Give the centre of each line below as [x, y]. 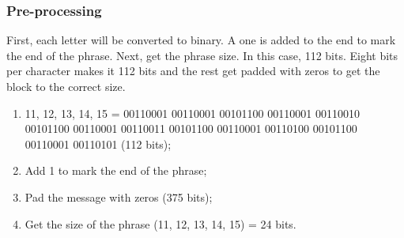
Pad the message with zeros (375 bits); [119, 196]
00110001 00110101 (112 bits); [98, 144]
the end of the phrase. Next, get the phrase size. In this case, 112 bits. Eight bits [202, 55]
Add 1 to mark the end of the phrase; [116, 170]
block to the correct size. [66, 86]
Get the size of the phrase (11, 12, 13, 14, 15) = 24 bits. [160, 223]
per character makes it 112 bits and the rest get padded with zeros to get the [193, 71]
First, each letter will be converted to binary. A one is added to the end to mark [201, 40]
